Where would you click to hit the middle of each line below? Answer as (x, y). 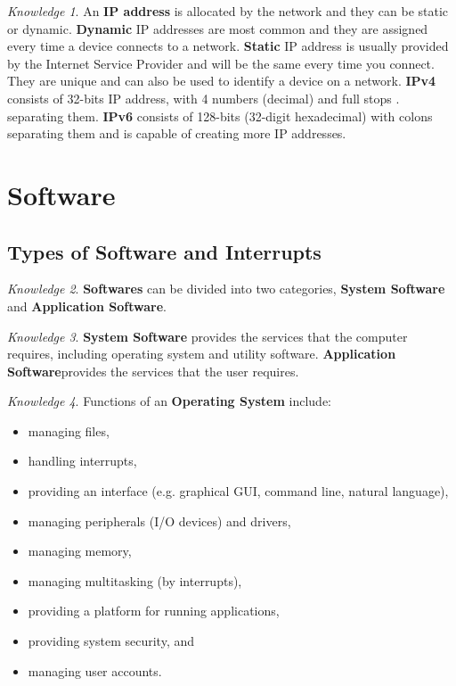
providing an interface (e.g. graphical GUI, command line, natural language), (238, 491)
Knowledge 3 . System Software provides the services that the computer (208, 336)
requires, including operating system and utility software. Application (202, 354)
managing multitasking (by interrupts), (135, 580)
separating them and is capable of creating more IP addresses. (177, 133)
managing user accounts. (95, 670)
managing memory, (80, 551)
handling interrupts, (82, 461)
